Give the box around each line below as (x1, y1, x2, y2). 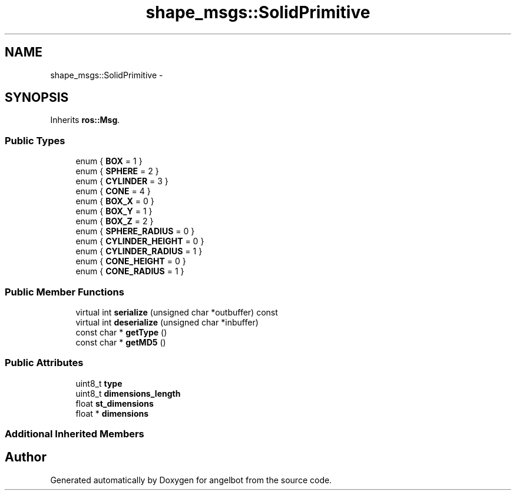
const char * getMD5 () (75, 337, 166, 347)
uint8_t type (75, 378, 123, 388)
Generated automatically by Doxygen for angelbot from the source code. (50, 474, 332, 485)
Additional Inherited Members (5, 428, 144, 440)
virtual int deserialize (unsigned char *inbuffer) (75, 317, 259, 327)
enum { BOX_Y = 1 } (75, 206, 153, 217)
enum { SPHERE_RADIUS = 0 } (75, 226, 195, 237)
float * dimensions (75, 408, 149, 418)
